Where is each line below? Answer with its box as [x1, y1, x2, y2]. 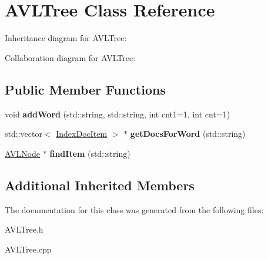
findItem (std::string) [49, 147, 130, 159]
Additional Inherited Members [5, 176, 195, 194]
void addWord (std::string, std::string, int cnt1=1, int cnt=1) [5, 107, 230, 120]
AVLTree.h [5, 223, 43, 236]
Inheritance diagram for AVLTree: [5, 32, 127, 44]
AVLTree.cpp [5, 243, 52, 255]
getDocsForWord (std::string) [130, 127, 246, 140]
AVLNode [5, 147, 41, 159]
